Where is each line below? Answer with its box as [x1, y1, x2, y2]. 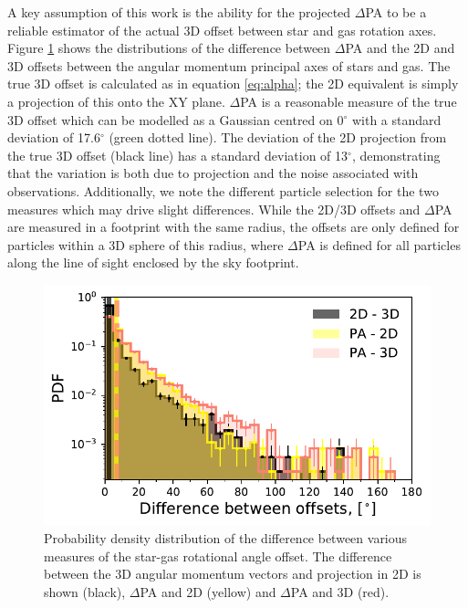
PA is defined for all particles [297, 235, 461, 254]
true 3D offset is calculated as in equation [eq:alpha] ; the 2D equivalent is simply [7, 74, 459, 93]
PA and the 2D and [345, 38, 455, 58]
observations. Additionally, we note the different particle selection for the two [7, 181, 439, 200]
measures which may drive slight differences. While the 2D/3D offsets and [7, 199, 421, 218]
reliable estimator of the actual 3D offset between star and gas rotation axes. [7, 20, 437, 39]
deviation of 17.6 [7, 128, 100, 147]
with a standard [351, 110, 442, 129]
